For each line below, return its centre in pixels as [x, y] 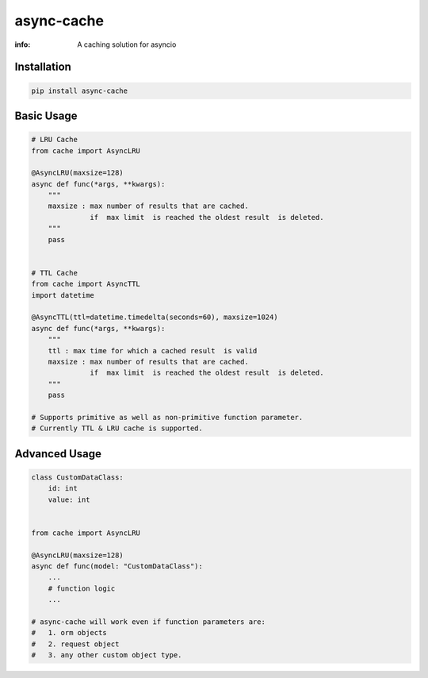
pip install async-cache [80, 91]
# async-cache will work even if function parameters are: [148, 622]
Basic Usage [46, 116]
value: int [69, 499]
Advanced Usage [58, 454]
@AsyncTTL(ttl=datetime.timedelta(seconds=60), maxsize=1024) [155, 317]
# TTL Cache [55, 273]
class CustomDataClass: [78, 477]
